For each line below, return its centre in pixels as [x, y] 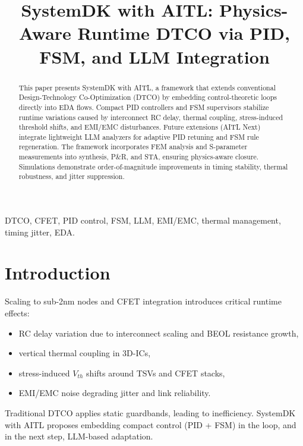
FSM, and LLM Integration [154, 56]
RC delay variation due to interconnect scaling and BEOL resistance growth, [159, 333]
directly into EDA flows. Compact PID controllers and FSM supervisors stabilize [144, 107]
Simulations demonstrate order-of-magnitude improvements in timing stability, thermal [153, 166]
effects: [17, 313]
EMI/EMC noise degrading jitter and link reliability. [115, 393]
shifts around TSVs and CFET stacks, [156, 373]
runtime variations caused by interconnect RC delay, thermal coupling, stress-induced [151, 117]
